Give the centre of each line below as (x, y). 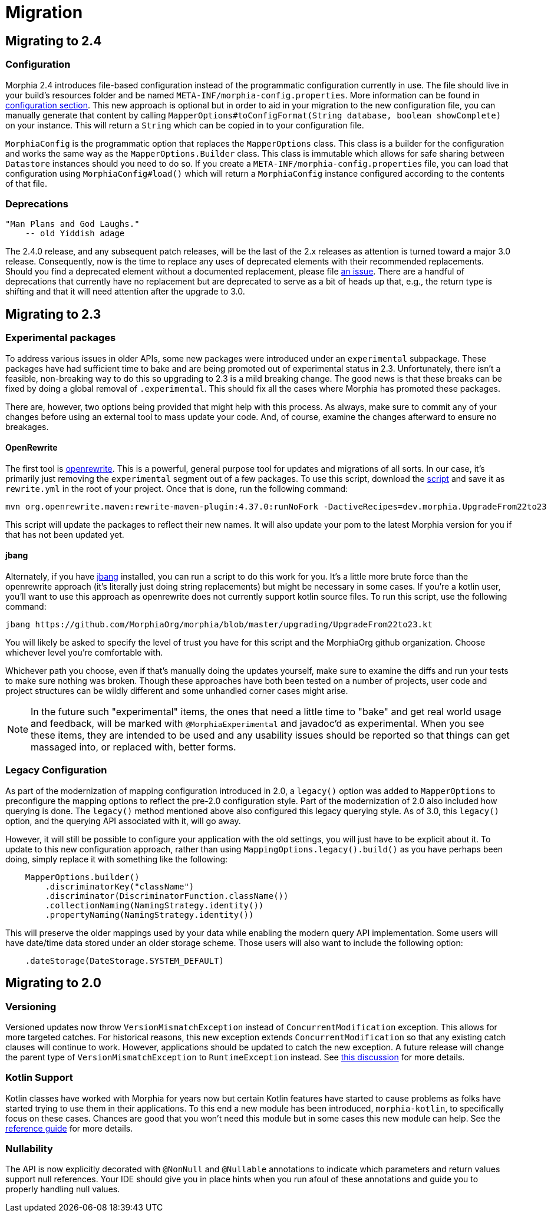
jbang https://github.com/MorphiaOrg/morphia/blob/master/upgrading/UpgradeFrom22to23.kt (219, 624)
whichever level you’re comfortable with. (84, 652)
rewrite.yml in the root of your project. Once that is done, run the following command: (177, 488)
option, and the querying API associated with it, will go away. (123, 821)
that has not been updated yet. (65, 534)
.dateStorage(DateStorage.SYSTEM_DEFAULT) (124, 960)
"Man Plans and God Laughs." (72, 224)
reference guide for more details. (69, 1128)
